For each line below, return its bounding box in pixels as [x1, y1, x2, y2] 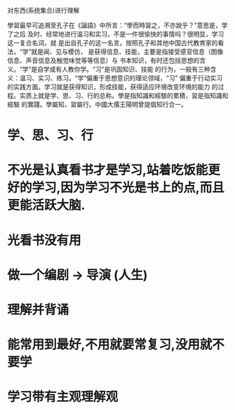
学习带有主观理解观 [7, 389, 119, 405]
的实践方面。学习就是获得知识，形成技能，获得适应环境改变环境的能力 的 [7, 83, 218, 91]
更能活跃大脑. [7, 198, 86, 213]
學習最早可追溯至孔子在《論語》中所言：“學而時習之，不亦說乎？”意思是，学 [7, 21, 228, 30]
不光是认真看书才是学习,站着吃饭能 [7, 162, 208, 178]
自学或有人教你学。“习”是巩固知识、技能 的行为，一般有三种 [37, 65, 210, 73]
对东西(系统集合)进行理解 [7, 6, 80, 14]
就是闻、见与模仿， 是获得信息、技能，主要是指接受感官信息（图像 [31, 48, 224, 56]
